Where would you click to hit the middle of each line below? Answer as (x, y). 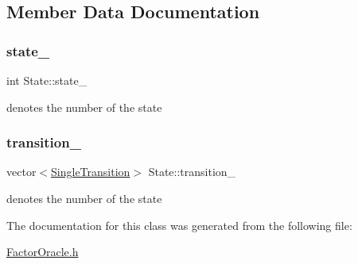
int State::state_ (47, 80)
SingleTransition (91, 172)
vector (21, 172)
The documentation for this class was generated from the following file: (179, 225)
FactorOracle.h (43, 252)
